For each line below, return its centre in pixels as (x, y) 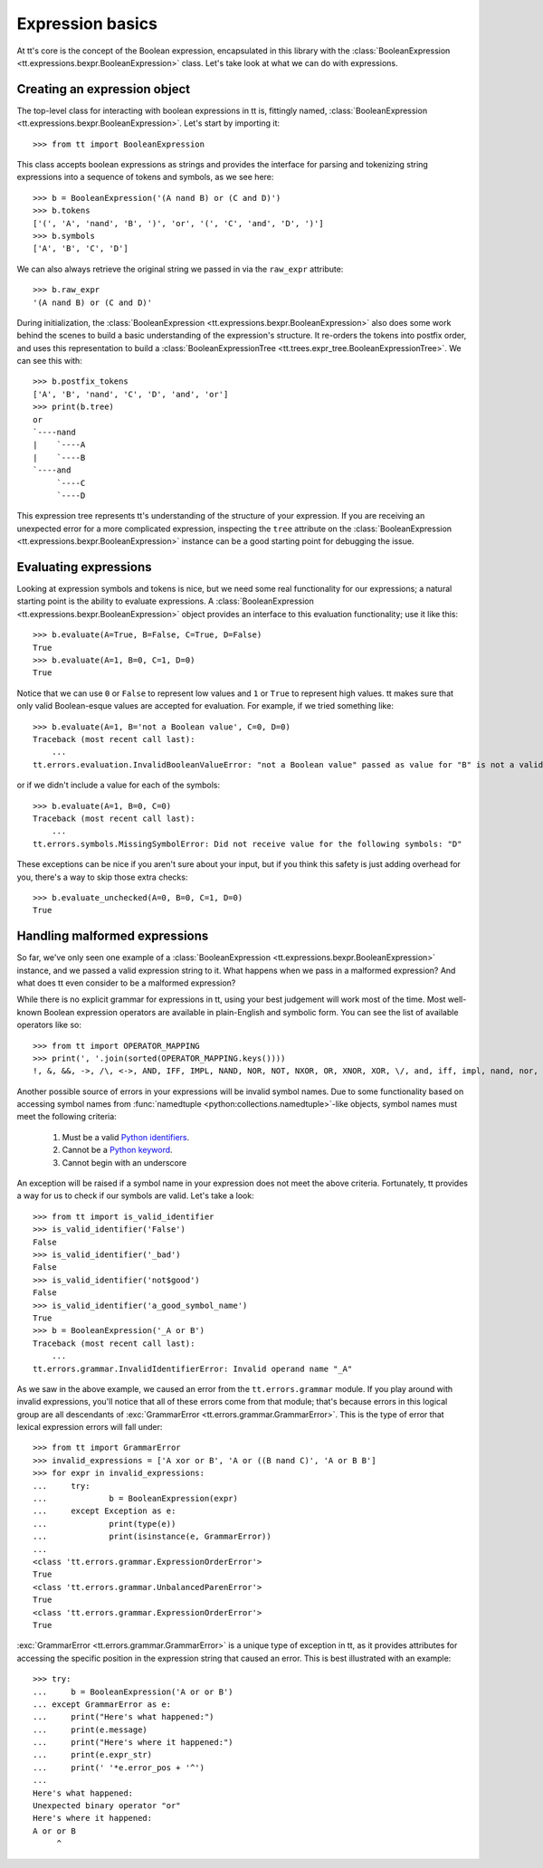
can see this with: (50, 361)
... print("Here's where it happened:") (133, 1743)
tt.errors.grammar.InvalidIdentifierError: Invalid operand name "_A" (193, 1368)
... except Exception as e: (105, 1511)
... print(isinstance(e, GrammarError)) (152, 1537)
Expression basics (87, 24)
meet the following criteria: (67, 1117)
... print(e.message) (90, 1730)
